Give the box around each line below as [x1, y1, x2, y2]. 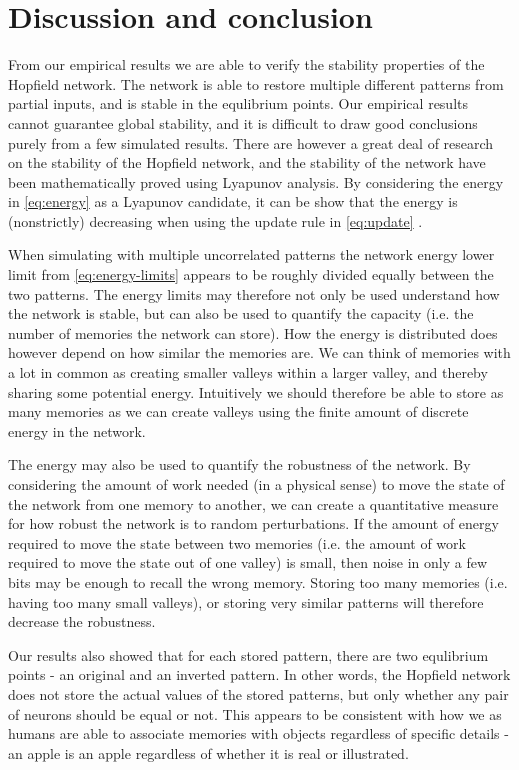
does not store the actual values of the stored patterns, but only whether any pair [8, 683, 509, 704]
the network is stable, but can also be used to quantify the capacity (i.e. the [8, 303, 474, 324]
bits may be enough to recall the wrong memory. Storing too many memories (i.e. [8, 571, 508, 592]
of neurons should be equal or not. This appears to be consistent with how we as [8, 703, 502, 724]
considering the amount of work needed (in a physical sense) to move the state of [8, 474, 505, 494]
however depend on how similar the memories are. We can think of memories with [8, 342, 511, 363]
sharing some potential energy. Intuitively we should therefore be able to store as [8, 381, 504, 402]
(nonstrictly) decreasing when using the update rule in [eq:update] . [8, 210, 423, 231]
